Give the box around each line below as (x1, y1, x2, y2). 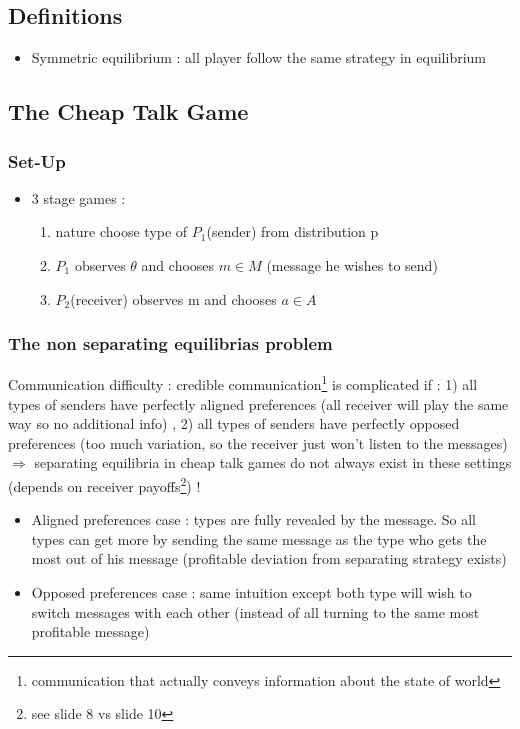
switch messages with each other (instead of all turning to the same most (31, 601, 480, 622)
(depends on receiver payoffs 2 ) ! (8, 473, 201, 496)
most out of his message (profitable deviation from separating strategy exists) (31, 548, 507, 569)
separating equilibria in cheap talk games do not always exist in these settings (34, 452, 512, 473)
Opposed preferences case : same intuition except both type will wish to (31, 582, 472, 603)
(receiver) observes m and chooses (70, 288, 277, 309)
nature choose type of (55, 221, 188, 242)
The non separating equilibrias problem (8, 331, 333, 356)
